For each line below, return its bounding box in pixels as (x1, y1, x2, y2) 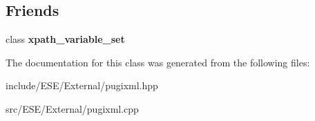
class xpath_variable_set (6, 32, 125, 46)
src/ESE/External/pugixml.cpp (6, 101, 139, 115)
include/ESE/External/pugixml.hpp (6, 78, 158, 93)
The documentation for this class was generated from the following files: (6, 55, 310, 69)
